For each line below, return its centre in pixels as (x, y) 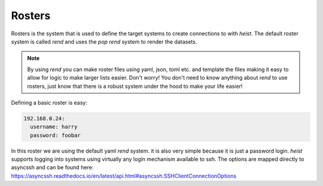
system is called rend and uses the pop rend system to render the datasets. (104, 41)
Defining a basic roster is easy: (49, 102)
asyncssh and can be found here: (52, 167)
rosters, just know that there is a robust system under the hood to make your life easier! (135, 86)
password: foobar (55, 135)
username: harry (54, 127)
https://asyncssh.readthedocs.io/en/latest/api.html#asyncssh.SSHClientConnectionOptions (124, 176)
